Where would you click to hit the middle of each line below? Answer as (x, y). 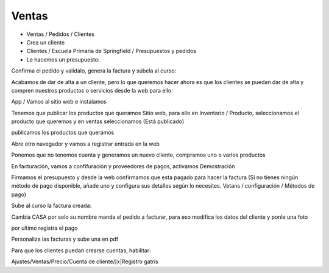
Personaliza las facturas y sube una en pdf (65, 239)
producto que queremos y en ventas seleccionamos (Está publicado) (98, 121)
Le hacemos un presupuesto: (63, 59)
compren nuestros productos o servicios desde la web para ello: (92, 90)
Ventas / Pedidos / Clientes (60, 34)
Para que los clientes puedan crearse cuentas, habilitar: (81, 250)
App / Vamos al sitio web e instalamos (59, 102)
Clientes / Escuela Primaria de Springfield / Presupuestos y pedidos (111, 51)
